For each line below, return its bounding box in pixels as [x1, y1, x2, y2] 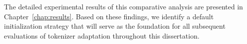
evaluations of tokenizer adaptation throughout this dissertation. [4, 30, 199, 41]
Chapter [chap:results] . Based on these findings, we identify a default [4, 11, 214, 21]
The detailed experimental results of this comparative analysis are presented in [4, 1, 243, 11]
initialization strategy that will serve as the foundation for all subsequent [4, 21, 226, 31]
